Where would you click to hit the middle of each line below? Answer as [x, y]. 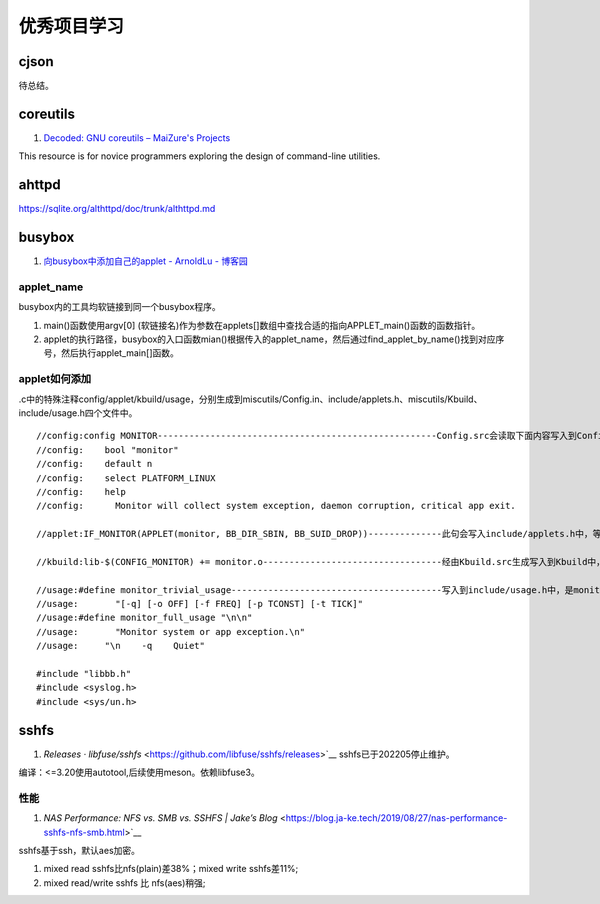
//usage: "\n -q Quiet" [120, 646]
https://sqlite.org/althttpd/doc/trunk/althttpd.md [117, 209]
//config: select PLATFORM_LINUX [126, 478]
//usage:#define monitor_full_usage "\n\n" [144, 618]
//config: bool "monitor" [107, 449]
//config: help [81, 491]
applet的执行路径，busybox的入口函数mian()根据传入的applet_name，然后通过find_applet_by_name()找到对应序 [274, 339]
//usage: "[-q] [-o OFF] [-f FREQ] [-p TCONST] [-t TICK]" [200, 604]
